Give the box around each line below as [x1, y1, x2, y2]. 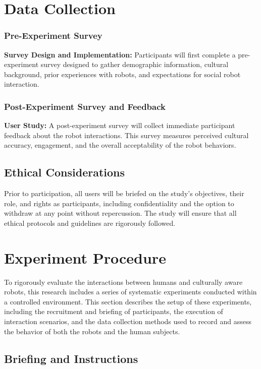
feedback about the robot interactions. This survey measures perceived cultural [4, 130, 249, 140]
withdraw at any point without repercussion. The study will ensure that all [4, 208, 237, 218]
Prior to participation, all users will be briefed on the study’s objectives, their [4, 188, 244, 199]
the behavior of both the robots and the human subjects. [4, 326, 180, 336]
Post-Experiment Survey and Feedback [4, 100, 166, 112]
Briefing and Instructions [4, 350, 138, 366]
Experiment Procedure [4, 247, 166, 268]
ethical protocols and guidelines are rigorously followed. [4, 217, 176, 228]
